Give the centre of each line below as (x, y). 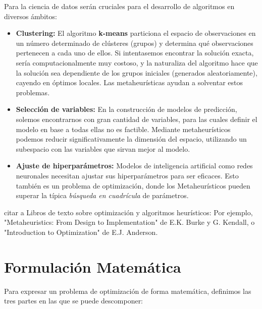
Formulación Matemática (93, 266)
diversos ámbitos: (31, 16)
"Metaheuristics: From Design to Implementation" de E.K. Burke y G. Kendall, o (129, 222)
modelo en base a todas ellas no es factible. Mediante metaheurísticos (123, 129)
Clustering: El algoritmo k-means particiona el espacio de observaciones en (136, 33)
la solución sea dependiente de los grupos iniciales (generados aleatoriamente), (137, 72)
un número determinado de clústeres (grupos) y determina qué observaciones (135, 43)
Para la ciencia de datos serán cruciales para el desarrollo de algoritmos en (119, 6)
